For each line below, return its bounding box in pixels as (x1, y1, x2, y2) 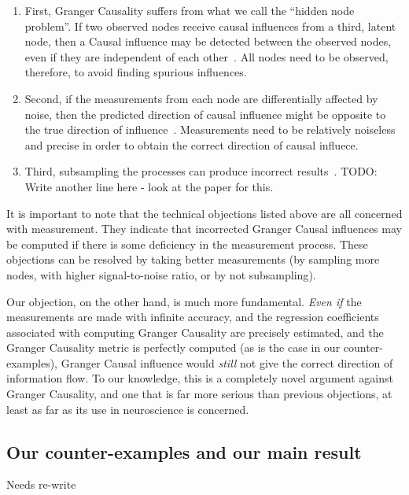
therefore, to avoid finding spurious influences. (24, 64, 247, 80)
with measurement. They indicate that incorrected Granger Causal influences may (6, 220, 402, 237)
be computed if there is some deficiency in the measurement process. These (6, 235, 368, 252)
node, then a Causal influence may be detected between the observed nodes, (24, 33, 392, 50)
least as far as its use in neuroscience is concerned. (6, 401, 249, 417)
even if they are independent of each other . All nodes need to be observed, (24, 48, 389, 65)
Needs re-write (6, 476, 76, 493)
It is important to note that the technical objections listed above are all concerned (6, 205, 403, 221)
